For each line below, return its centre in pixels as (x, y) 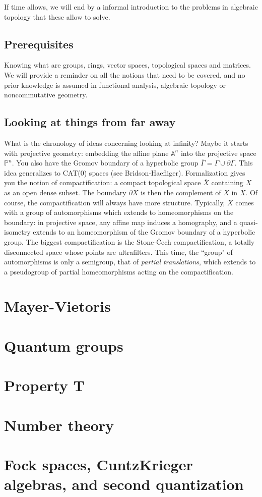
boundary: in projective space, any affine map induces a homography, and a (121, 222)
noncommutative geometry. (46, 95)
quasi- (249, 222)
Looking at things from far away (90, 122)
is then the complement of (181, 192)
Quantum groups (64, 345)
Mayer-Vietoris (57, 306)
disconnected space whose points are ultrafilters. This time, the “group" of (118, 252)
